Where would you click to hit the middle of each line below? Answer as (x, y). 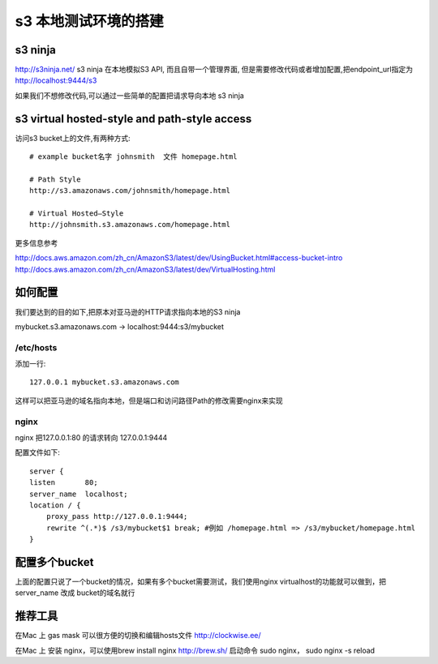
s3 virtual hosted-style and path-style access (133, 119)
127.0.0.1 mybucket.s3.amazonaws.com (105, 382)
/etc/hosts (36, 347)
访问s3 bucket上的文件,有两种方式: (73, 138)
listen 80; (64, 483)
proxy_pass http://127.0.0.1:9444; (117, 516)
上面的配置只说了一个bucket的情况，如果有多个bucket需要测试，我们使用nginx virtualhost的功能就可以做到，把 (201, 582)
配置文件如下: (38, 452)
